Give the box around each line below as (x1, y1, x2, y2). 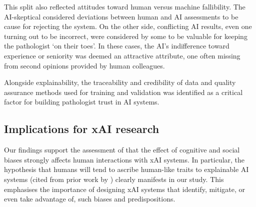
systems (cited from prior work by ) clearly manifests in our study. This (4, 173, 224, 184)
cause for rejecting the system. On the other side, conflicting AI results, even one (4, 21, 252, 31)
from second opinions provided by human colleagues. (4, 60, 165, 70)
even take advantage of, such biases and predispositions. (4, 193, 175, 204)
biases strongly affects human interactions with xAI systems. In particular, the (4, 154, 245, 164)
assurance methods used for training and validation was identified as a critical (4, 86, 243, 97)
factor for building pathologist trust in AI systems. (4, 96, 159, 107)
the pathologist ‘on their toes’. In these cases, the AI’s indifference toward (4, 40, 229, 51)
